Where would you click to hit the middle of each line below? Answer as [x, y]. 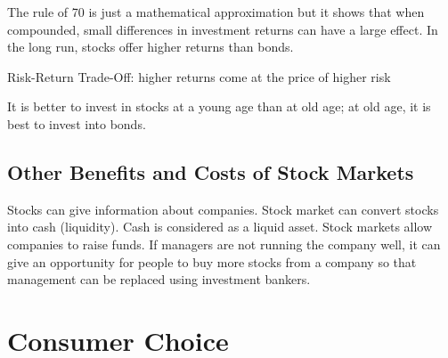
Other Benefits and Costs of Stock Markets [211, 171]
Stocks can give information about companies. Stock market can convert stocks [223, 209]
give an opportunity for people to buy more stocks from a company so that [212, 261]
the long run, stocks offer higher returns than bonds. [151, 47]
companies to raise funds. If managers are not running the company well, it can [224, 244]
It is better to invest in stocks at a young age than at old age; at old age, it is [219, 106]
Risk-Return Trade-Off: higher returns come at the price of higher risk [199, 76]
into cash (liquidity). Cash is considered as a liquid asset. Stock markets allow [220, 227]
